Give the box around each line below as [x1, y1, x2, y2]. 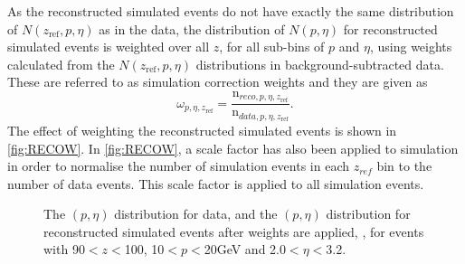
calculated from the [7, 54, 115, 73]
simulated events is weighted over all [7, 37, 210, 56]
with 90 [43, 240, 85, 259]
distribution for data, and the [114, 204, 278, 223]
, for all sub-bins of [219, 37, 325, 56]
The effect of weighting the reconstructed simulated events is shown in [7, 120, 397, 139]
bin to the [376, 156, 432, 175]
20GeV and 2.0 [204, 240, 286, 259]
